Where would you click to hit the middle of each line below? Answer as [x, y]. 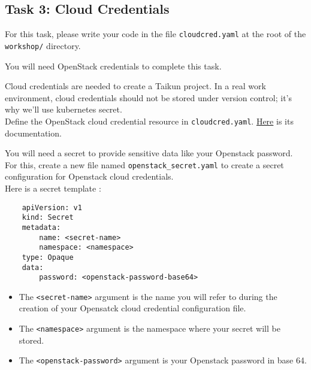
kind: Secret [48, 218]
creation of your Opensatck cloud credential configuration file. [132, 308]
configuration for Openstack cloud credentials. [89, 176]
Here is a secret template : [53, 188]
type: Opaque [48, 257]
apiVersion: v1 [52, 207]
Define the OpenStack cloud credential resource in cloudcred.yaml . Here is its [149, 121]
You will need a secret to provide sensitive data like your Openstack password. [149, 153]
